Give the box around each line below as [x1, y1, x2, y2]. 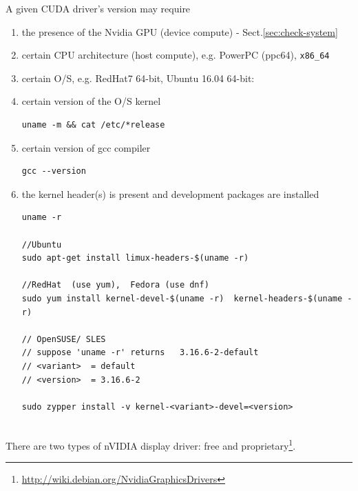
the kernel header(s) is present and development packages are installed [21, 186, 319, 201]
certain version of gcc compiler [21, 140, 151, 154]
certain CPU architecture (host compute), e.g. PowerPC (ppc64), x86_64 [21, 48, 330, 62]
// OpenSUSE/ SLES [21, 334, 106, 344]
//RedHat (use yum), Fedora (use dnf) [21, 280, 209, 290]
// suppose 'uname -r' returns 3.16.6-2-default [21, 348, 259, 358]
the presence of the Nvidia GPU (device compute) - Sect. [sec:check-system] [21, 24, 338, 39]
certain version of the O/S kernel [21, 94, 161, 108]
